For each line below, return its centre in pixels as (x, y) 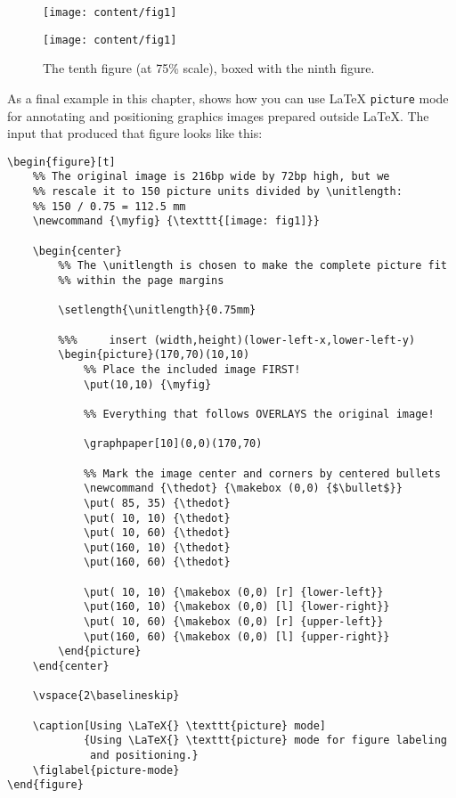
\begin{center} (77, 251)
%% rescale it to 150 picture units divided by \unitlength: (217, 192)
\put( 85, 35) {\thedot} (157, 503)
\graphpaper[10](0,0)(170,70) (173, 444)
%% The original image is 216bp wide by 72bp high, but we (211, 177)
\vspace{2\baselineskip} (106, 696)
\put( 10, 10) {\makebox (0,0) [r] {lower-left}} (233, 592)
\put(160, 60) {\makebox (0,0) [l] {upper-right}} (236, 636)
